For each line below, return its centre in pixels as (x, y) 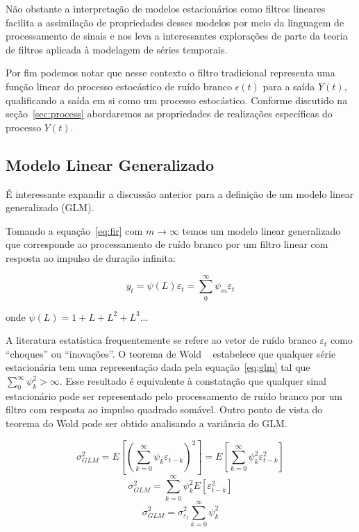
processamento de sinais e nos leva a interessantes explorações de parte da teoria (177, 36)
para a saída (289, 86)
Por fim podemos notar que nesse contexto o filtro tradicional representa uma (170, 73)
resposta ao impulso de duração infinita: (91, 257)
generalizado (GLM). (50, 207)
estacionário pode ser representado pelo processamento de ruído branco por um (174, 396)
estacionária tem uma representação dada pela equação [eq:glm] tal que (158, 367)
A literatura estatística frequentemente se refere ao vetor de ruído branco (161, 340)
